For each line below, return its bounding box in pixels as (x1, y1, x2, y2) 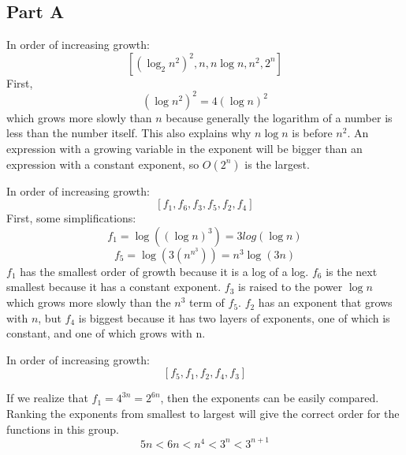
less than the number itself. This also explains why (6, 125, 251, 141)
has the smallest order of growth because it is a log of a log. (20, 263, 309, 279)
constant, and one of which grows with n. (6, 325, 206, 341)
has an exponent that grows (258, 294, 393, 311)
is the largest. (244, 155, 310, 172)
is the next (326, 263, 378, 279)
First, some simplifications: (6, 210, 136, 226)
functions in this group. (6, 420, 119, 437)
